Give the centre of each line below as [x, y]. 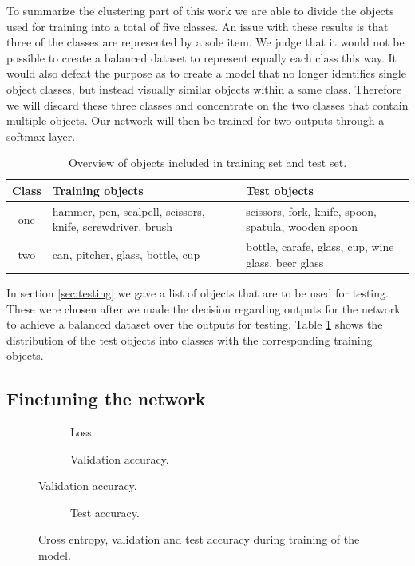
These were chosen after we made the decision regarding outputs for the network [204, 308]
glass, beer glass [285, 262]
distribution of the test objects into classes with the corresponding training [190, 339]
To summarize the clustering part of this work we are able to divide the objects [200, 10]
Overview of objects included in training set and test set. [207, 163]
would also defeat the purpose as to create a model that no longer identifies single [206, 73]
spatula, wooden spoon [302, 227]
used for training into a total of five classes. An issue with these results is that [198, 26]
